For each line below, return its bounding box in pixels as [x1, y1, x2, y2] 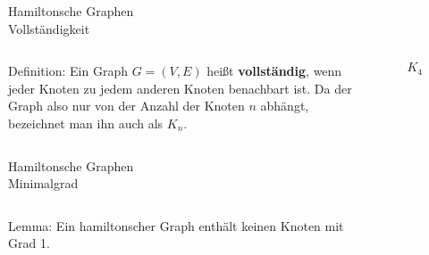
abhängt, [260, 96, 309, 115]
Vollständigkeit [8, 19, 90, 37]
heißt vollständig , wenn [206, 62, 342, 80]
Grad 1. [8, 234, 50, 252]
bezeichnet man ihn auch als [8, 113, 164, 132]
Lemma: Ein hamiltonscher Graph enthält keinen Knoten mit [8, 216, 344, 234]
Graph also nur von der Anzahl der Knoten [8, 96, 245, 115]
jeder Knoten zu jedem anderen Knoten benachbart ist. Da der [8, 78, 352, 97]
